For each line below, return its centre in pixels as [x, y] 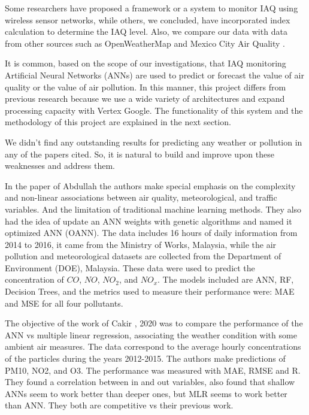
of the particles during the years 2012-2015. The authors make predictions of [145, 358]
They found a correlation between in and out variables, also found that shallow [150, 382]
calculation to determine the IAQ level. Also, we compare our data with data [146, 31]
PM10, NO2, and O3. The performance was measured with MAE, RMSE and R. [153, 370]
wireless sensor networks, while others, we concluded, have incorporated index [148, 19]
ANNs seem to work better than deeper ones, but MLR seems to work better [146, 393]
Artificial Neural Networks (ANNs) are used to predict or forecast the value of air [154, 75]
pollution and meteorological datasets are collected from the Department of [143, 256]
